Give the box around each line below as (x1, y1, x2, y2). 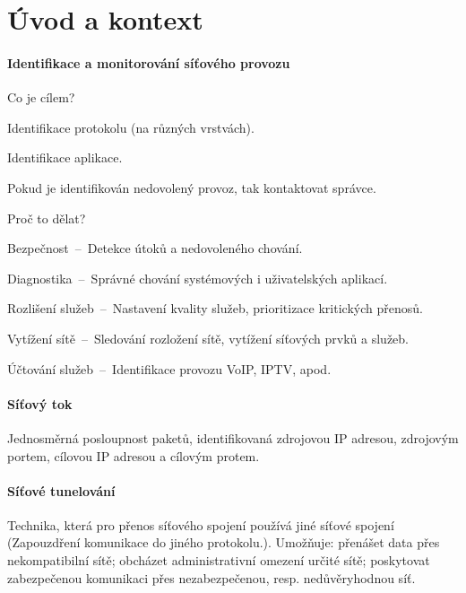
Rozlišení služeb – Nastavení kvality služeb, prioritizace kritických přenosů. (7, 299, 423, 318)
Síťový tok (7, 394, 73, 413)
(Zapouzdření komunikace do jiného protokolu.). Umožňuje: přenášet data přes (7, 533, 440, 552)
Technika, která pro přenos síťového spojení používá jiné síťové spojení (7, 515, 394, 534)
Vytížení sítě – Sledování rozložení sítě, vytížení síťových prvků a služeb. (7, 328, 409, 347)
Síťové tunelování (7, 481, 116, 500)
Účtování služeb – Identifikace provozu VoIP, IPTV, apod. (7, 359, 332, 378)
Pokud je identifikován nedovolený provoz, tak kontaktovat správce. (7, 178, 376, 196)
